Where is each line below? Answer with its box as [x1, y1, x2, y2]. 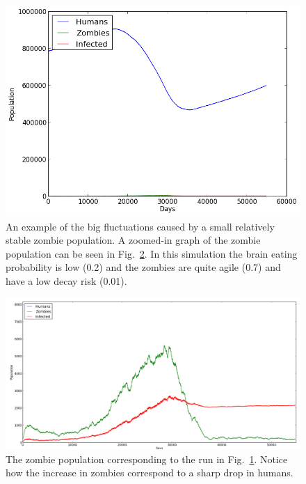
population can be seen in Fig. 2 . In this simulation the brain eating [6, 246, 298, 260]
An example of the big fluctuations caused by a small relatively [6, 219, 275, 233]
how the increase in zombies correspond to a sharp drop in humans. [6, 465, 293, 480]
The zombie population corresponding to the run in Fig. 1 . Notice [6, 451, 288, 466]
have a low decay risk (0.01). [6, 273, 127, 288]
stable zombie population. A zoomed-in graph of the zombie [6, 233, 261, 247]
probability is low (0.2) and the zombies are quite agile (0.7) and [6, 260, 281, 274]
